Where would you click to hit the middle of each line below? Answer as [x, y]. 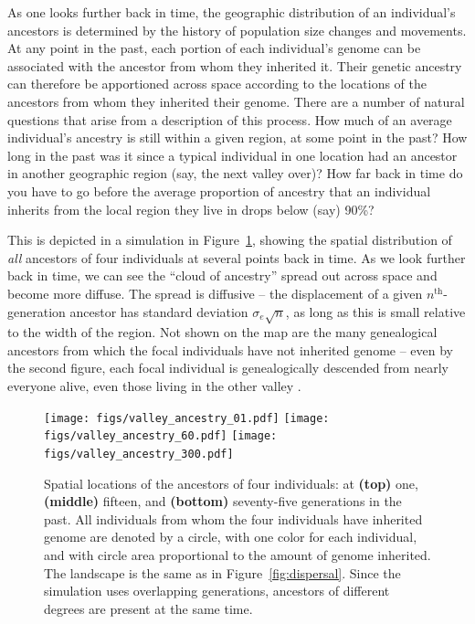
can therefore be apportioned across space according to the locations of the [217, 84]
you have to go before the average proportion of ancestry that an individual [219, 190]
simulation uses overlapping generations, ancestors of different [217, 591]
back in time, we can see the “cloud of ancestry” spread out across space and [222, 275]
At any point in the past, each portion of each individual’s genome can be [214, 48]
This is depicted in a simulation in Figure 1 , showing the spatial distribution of [230, 240]
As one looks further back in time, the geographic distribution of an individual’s [232, 12]
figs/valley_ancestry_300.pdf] [139, 454]
